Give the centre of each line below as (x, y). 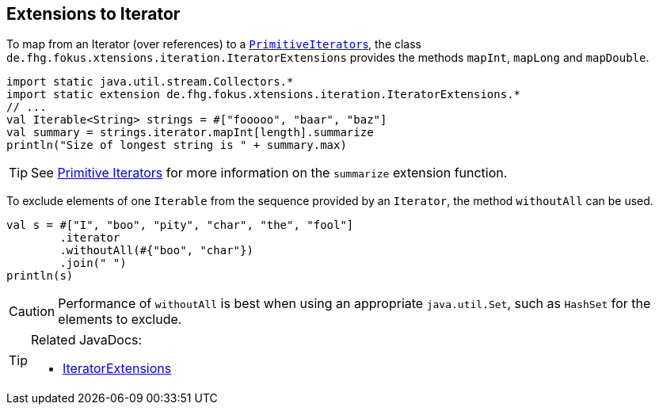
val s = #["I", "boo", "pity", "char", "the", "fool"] (180, 225)
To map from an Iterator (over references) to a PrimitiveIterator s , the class (214, 44)
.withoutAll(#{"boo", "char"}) (156, 251)
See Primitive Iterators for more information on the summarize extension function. (269, 173)
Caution (32, 312)
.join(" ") (93, 263)
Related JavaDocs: (87, 340)
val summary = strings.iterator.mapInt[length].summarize (190, 133)
